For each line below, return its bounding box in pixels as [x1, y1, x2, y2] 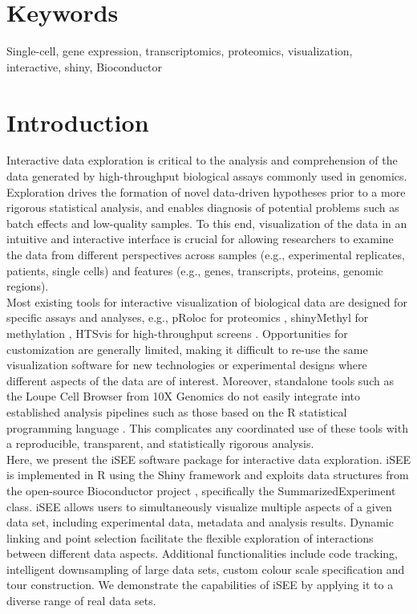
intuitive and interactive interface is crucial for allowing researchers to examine [6, 230, 394, 247]
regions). [6, 278, 49, 295]
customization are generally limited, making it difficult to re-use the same [6, 340, 368, 357]
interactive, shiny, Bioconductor [6, 58, 163, 75]
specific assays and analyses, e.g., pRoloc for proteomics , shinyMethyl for [6, 309, 369, 326]
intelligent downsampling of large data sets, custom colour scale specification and [6, 560, 405, 577]
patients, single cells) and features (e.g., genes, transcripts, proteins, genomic [6, 262, 383, 279]
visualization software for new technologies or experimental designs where [6, 356, 367, 373]
